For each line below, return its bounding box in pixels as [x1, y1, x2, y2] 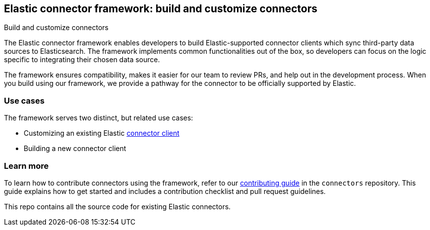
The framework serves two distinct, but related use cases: [4, 114, 193, 122]
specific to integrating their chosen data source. [4, 55, 160, 64]
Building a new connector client [24, 144, 126, 153]
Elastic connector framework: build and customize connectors [4, 2, 317, 15]
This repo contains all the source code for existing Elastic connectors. [4, 202, 231, 211]
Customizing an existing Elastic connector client [24, 129, 180, 138]
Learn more [4, 160, 49, 171]
